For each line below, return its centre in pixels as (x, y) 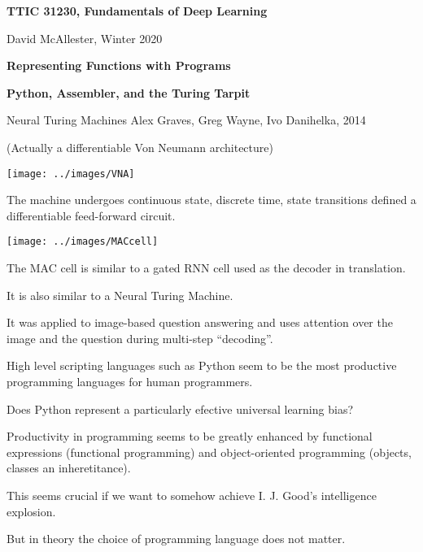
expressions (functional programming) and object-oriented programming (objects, (209, 452)
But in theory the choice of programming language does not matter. (176, 539)
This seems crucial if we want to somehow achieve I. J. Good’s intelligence (192, 495)
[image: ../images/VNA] (71, 174)
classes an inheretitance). (69, 468)
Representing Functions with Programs (119, 65)
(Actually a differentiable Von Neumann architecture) (140, 147)
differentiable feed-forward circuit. (91, 215)
